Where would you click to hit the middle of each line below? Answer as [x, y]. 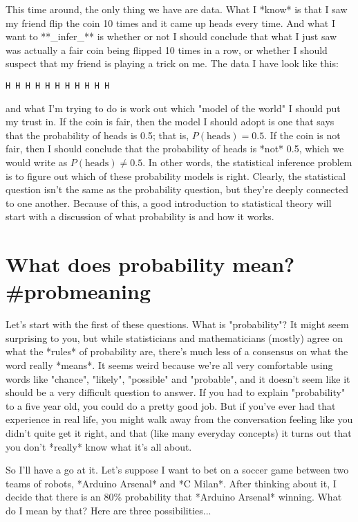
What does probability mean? [150, 264]
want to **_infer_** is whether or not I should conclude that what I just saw [171, 36]
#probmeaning [78, 291]
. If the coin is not [302, 135]
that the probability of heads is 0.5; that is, [97, 135]
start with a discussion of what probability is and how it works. [140, 216]
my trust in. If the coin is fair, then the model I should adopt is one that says [170, 121]
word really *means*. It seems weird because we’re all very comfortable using [169, 365]
